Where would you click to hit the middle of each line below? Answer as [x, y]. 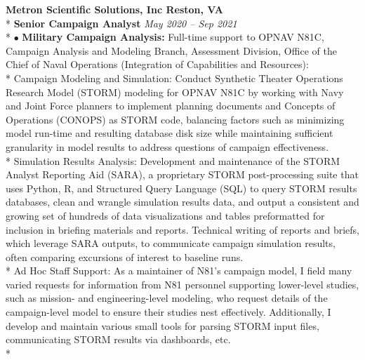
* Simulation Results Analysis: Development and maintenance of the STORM [173, 160]
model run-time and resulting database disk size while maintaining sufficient [170, 133]
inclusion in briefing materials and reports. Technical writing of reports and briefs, [182, 229]
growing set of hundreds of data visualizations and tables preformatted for [165, 215]
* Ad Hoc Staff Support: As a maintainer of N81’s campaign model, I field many [179, 271]
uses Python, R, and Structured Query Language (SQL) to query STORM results [181, 188]
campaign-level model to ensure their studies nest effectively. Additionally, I [168, 312]
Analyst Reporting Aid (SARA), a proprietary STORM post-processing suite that [182, 174]
